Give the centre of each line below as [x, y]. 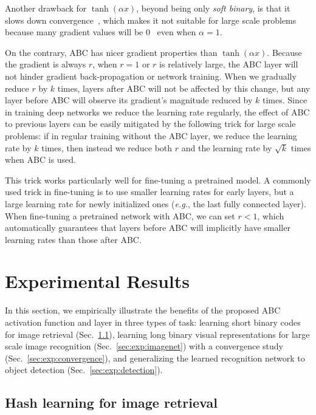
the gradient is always [46, 64]
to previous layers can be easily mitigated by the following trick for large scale [150, 124]
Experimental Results [97, 281]
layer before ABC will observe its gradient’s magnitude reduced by [129, 100]
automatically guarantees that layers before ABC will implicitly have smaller [148, 228]
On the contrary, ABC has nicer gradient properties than [111, 52]
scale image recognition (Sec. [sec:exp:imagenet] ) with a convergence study [144, 346]
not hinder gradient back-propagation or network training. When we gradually [151, 76]
